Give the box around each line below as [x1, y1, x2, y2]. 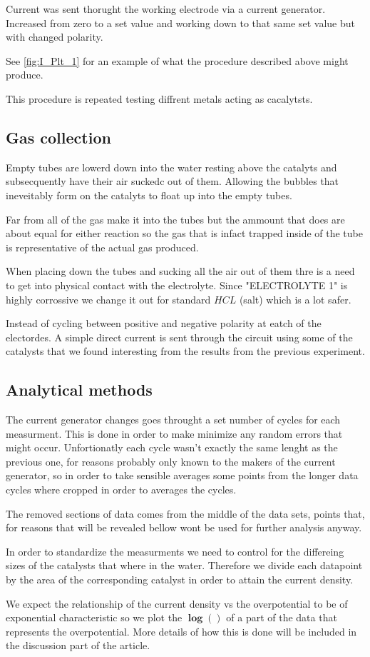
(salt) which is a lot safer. [239, 291, 351, 306]
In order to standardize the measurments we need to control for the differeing [6, 543, 344, 558]
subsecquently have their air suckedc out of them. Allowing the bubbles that [6, 174, 339, 189]
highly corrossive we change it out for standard [6, 291, 211, 306]
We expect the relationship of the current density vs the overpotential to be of [6, 596, 348, 611]
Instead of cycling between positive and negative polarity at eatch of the [6, 316, 322, 331]
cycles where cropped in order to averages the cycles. [6, 482, 237, 497]
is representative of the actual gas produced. [6, 239, 199, 254]
